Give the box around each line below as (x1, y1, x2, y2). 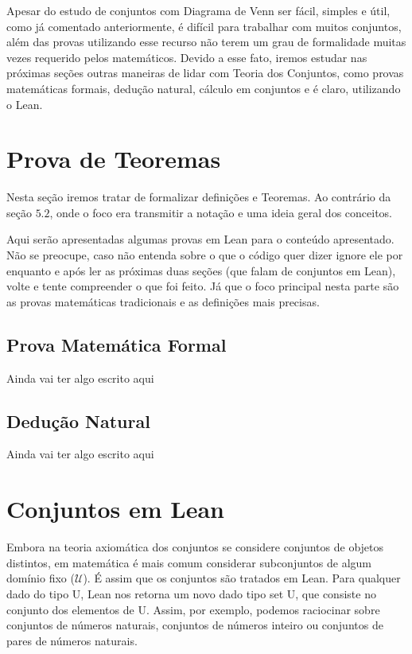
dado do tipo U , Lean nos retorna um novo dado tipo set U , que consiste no (6, 585, 376, 601)
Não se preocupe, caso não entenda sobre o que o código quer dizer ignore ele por (6, 247, 403, 263)
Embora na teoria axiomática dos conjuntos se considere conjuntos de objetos (6, 539, 384, 555)
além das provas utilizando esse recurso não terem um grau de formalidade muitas (6, 33, 406, 50)
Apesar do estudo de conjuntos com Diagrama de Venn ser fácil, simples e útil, (6, 2, 391, 18)
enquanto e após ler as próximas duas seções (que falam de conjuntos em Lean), (6, 262, 396, 278)
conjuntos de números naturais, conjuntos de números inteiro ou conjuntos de (6, 617, 383, 633)
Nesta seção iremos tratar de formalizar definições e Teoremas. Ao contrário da (6, 189, 391, 205)
